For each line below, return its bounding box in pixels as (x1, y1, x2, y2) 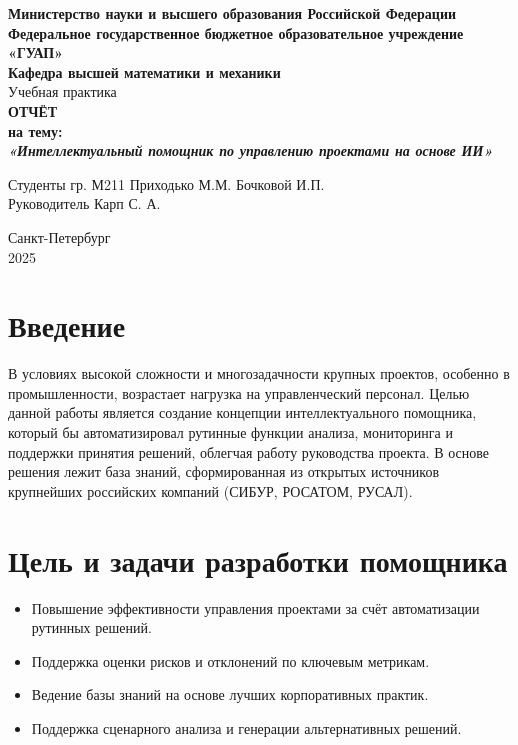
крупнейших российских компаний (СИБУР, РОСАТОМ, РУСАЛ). (8, 480, 413, 501)
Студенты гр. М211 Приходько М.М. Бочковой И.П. (8, 173, 325, 194)
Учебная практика (8, 81, 117, 102)
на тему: (8, 120, 63, 141)
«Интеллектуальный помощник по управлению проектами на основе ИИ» (8, 140, 493, 161)
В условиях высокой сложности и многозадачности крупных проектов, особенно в (8, 363, 510, 384)
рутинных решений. (31, 617, 152, 638)
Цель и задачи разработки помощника (8, 539, 508, 580)
